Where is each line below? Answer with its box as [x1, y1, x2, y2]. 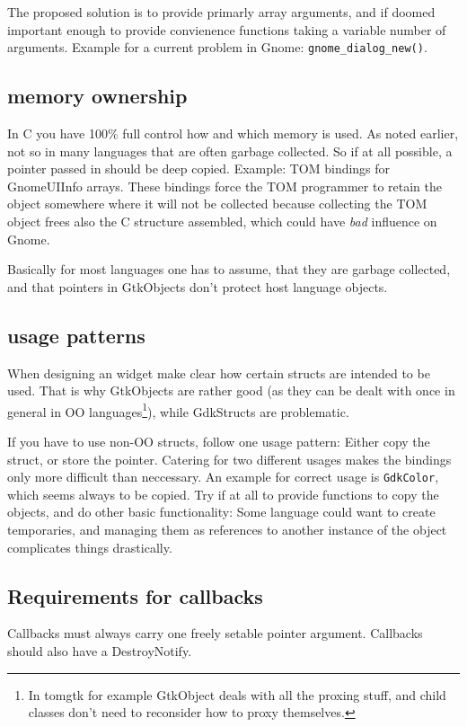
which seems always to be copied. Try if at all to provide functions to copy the [7, 484, 439, 503]
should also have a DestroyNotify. [7, 642, 192, 661]
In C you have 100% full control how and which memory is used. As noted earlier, [7, 124, 459, 143]
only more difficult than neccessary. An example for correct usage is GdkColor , [7, 467, 439, 486]
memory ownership [7, 82, 188, 110]
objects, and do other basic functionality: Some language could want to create [7, 502, 436, 521]
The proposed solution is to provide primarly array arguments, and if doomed [7, 3, 436, 21]
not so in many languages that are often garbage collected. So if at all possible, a [7, 141, 453, 160]
